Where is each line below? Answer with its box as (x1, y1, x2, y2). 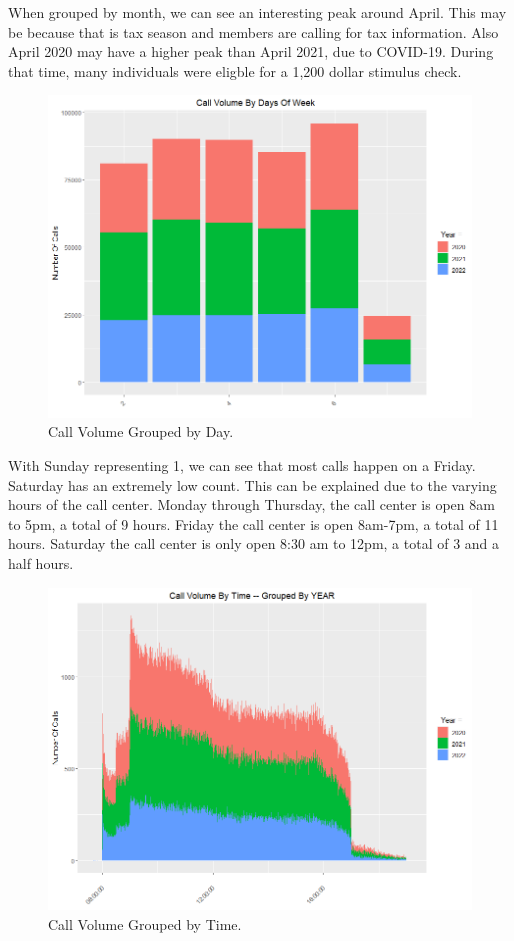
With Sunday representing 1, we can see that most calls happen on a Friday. (8, 454, 476, 475)
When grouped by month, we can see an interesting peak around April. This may (8, 2, 507, 22)
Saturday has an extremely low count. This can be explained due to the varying (8, 474, 497, 495)
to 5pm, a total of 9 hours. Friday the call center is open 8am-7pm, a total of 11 (8, 513, 499, 534)
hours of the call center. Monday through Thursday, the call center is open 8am (8, 494, 495, 515)
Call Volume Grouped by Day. (48, 421, 234, 442)
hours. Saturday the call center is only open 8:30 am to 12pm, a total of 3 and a (8, 533, 500, 554)
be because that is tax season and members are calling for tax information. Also (8, 21, 499, 42)
